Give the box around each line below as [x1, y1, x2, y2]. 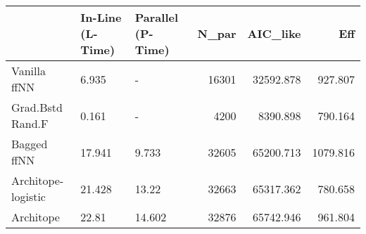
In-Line [80, 9, 122, 25]
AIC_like [247, 25, 301, 41]
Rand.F [11, 115, 49, 131]
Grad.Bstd [11, 99, 63, 115]
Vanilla [11, 63, 46, 79]
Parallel [134, 9, 179, 25]
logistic [11, 188, 46, 204]
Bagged [11, 136, 48, 152]
